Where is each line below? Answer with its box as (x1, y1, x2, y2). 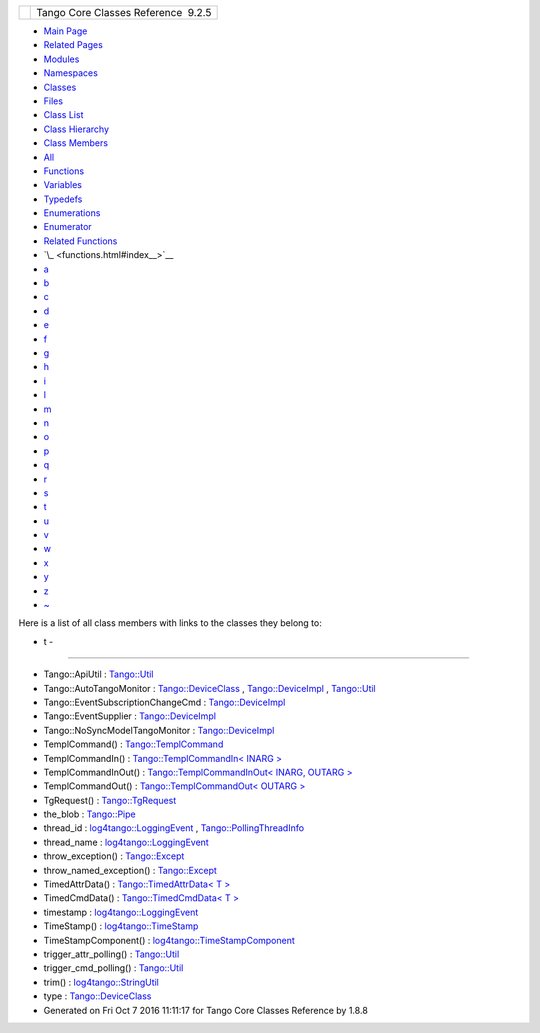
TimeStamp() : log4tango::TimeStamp (43, 920, 199, 932)
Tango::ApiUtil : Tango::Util (43, 668, 154, 680)
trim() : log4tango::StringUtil (43, 976, 160, 988)
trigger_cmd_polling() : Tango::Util (43, 962, 184, 974)
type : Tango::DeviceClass (43, 990, 152, 1002)
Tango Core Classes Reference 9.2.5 (36, 6, 212, 19)
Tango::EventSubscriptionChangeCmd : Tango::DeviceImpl (43, 696, 286, 708)
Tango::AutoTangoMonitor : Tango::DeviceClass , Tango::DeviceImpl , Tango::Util (43, 682, 377, 694)
